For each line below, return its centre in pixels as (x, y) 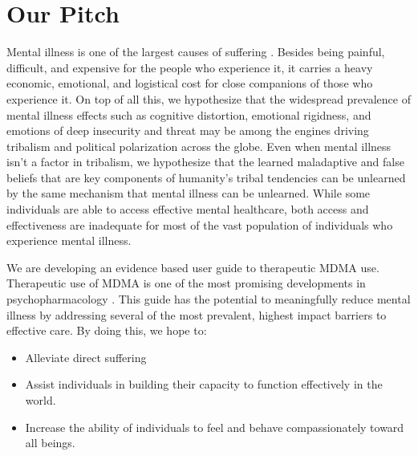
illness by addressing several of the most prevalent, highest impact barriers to (197, 314)
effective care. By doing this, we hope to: (107, 330)
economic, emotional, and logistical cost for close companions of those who (190, 83)
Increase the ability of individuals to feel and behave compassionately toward (215, 427)
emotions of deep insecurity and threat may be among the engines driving (188, 130)
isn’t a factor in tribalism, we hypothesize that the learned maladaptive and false (205, 162)
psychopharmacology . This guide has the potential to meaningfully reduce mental (209, 299)
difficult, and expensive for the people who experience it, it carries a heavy (190, 67)
